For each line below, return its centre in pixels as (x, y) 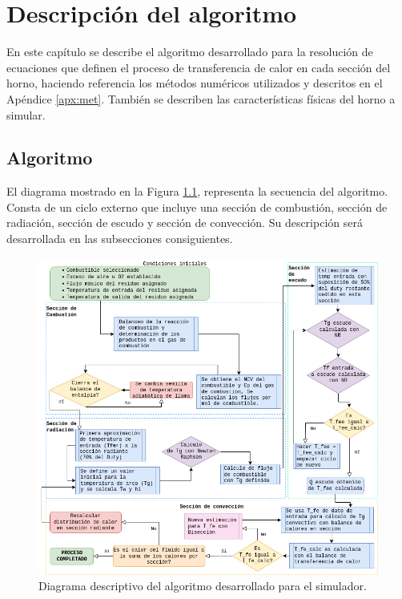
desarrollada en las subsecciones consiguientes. (120, 239)
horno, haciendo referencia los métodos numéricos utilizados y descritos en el (195, 83)
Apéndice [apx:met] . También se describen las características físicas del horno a (201, 98)
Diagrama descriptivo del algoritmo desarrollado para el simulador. (203, 586)
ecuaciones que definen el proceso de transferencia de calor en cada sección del (199, 67)
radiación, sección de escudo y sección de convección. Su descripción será (185, 223)
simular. (26, 114)
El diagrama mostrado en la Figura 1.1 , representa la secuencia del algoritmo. (197, 191)
